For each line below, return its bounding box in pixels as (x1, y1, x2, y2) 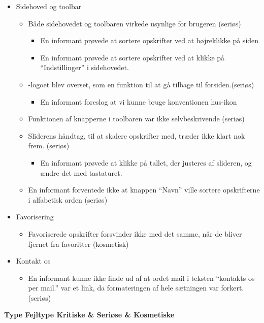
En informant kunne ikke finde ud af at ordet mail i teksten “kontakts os (28, 272, 255, 283)
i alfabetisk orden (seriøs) (28, 194, 108, 205)
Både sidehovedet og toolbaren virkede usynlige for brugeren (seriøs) (28, 18, 241, 28)
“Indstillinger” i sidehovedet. (40, 62, 129, 73)
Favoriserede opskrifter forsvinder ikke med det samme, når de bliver (28, 228, 242, 239)
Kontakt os (16, 255, 51, 266)
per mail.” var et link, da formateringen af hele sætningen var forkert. (28, 282, 244, 293)
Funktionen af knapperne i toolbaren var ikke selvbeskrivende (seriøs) (28, 113, 245, 124)
